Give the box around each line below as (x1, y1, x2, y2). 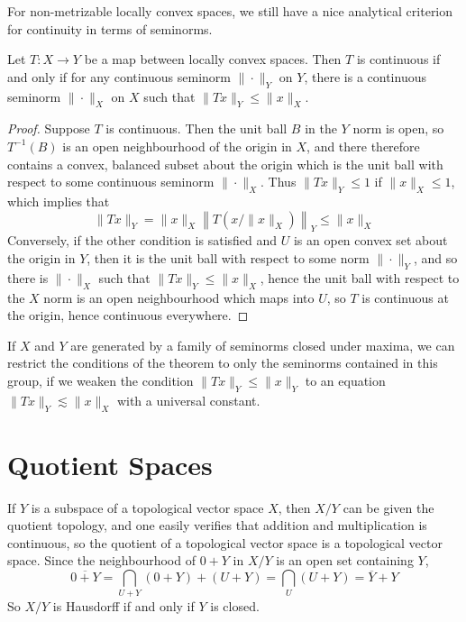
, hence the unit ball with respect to (260, 268, 460, 287)
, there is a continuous (304, 67, 426, 86)
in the (305, 119, 337, 138)
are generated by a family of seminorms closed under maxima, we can (70, 335, 455, 354)
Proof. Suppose (7, 119, 90, 138)
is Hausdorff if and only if (52, 596, 195, 615)
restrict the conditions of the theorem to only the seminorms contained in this (7, 353, 438, 372)
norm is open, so (352, 119, 444, 138)
